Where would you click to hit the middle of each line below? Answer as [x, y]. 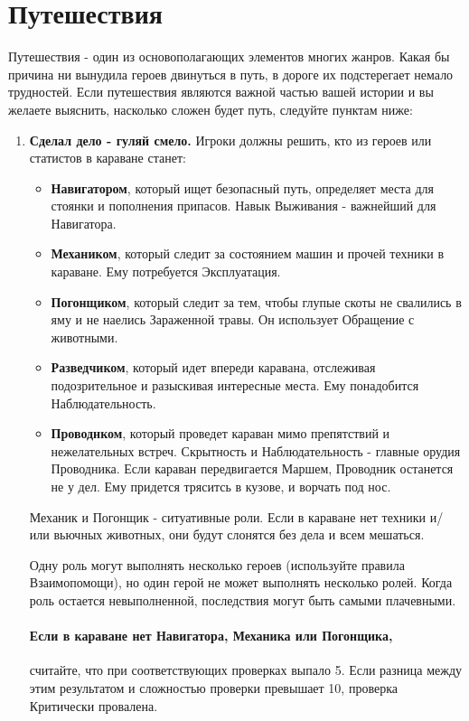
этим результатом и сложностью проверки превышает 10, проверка [213, 687]
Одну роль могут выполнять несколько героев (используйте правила [217, 564]
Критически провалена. [94, 705]
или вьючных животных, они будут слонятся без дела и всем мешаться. [227, 534]
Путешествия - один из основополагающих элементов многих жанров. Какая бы [229, 56]
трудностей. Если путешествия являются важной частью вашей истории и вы [221, 92]
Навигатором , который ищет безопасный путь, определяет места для [243, 187]
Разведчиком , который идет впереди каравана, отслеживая [213, 367]
